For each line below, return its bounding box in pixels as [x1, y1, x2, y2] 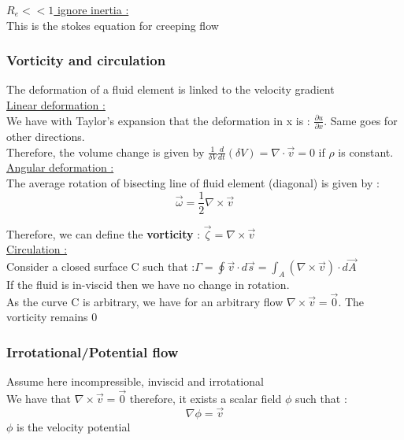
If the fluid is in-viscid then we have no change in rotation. [6, 276, 290, 292]
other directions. [6, 128, 85, 144]
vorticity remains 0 [6, 309, 98, 325]
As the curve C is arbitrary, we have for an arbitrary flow [6, 293, 284, 309]
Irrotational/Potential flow [6, 342, 179, 361]
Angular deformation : [6, 159, 114, 176]
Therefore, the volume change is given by [6, 143, 205, 160]
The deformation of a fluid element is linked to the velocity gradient [6, 81, 335, 98]
